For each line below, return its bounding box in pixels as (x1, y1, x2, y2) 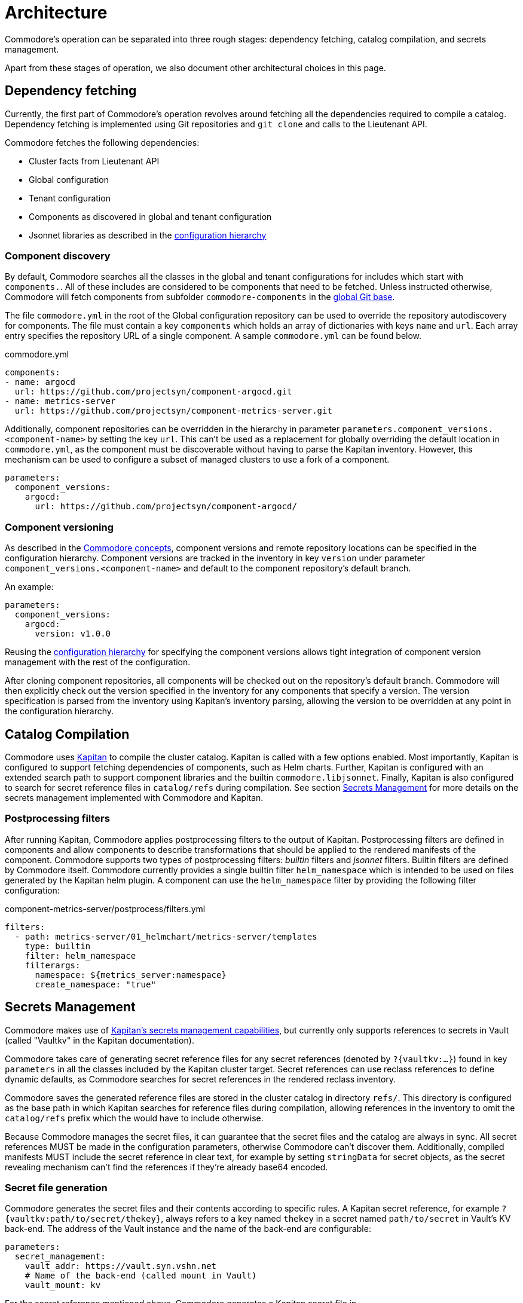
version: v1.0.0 (35, 629, 111, 639)
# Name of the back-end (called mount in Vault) (25, 1271, 257, 1281)
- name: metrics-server (5, 396, 116, 406)
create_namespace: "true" (35, 979, 156, 989)
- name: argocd (5, 377, 76, 387)
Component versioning (5, 521, 114, 533)
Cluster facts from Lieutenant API (29, 155, 160, 166)
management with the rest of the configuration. (5, 657, 191, 668)
